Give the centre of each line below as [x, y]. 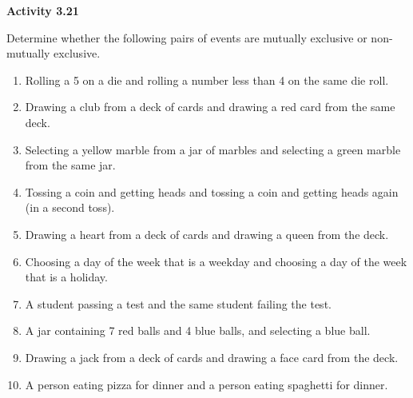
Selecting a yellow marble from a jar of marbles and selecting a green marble [213, 149]
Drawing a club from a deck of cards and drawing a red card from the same [210, 107]
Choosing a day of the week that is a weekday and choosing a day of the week [216, 261]
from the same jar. [70, 165]
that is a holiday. [66, 277]
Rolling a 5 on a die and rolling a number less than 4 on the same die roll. [207, 80]
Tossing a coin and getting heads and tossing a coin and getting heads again [212, 191]
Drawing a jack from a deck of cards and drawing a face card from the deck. [212, 357]
